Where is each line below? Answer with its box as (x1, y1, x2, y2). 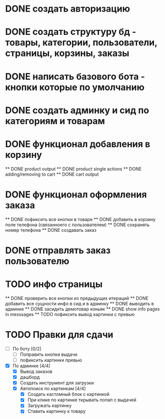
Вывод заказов (20, 368, 53, 374)
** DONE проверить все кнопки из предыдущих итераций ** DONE (5, 295, 149, 301)
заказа (5, 199, 35, 211)
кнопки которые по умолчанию (5, 81, 145, 93)
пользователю (5, 255, 69, 267)
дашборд (20, 374, 40, 380)
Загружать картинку (27, 402, 72, 409)
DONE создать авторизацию (5, 3, 130, 15)
